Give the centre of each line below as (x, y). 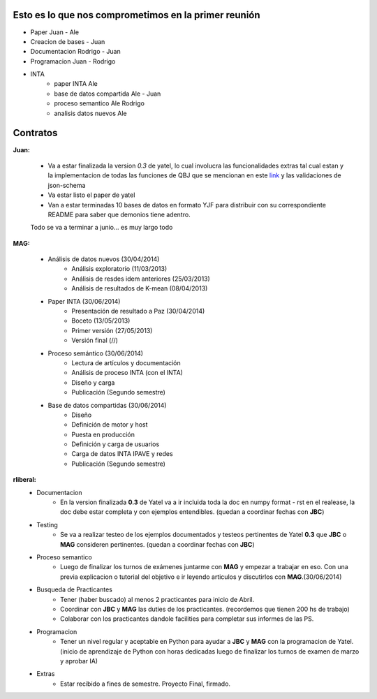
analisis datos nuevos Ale (90, 113)
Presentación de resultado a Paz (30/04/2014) (138, 311)
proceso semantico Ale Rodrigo (99, 103)
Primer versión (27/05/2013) (112, 330)
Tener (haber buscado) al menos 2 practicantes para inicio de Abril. (157, 599)
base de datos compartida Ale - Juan (108, 94)
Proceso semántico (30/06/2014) (95, 353)
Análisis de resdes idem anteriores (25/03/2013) (141, 279)
